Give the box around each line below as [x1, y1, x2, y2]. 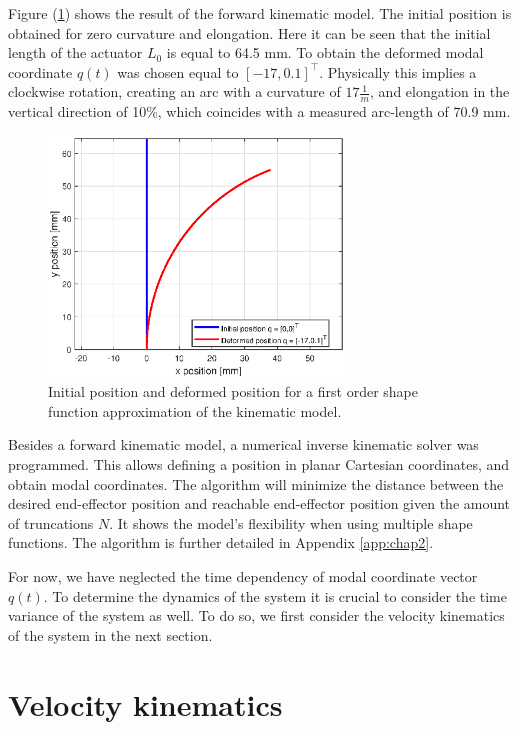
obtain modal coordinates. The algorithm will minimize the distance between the [8, 473, 504, 494]
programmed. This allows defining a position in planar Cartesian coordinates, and [8, 454, 510, 475]
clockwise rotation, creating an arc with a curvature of [8, 81, 341, 102]
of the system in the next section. [8, 624, 213, 645]
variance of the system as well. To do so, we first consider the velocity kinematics [8, 605, 505, 626]
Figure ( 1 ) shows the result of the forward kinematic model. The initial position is [8, 3, 512, 23]
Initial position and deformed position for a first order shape [48, 381, 419, 402]
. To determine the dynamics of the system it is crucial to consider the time [43, 585, 507, 606]
